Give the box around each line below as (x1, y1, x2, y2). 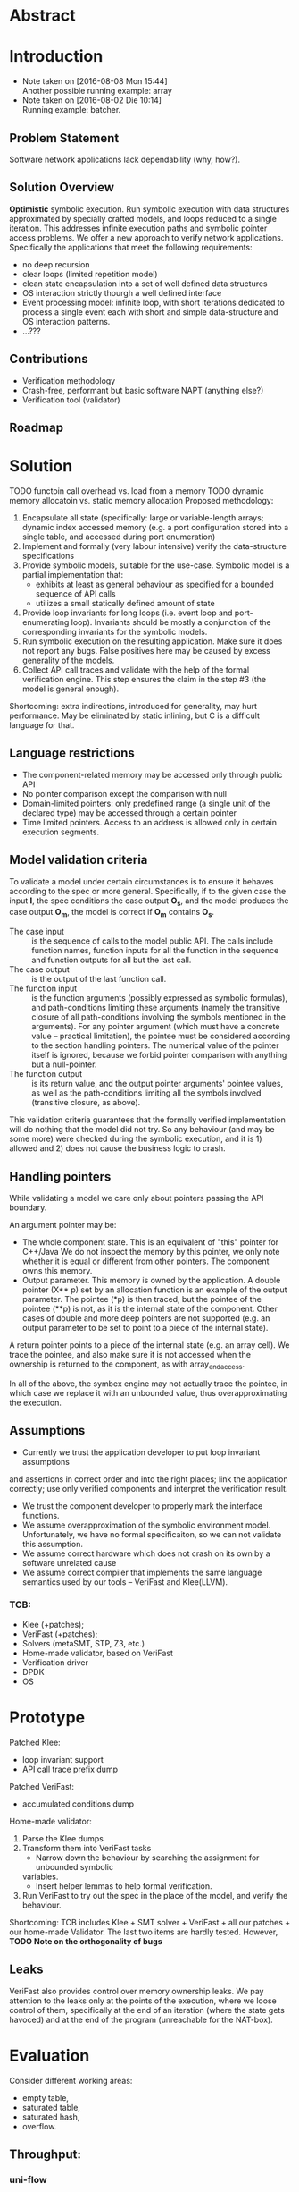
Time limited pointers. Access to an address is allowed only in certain (21, 817, 278, 827)
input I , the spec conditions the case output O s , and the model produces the (9, 895, 289, 908)
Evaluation (9, 2045, 90, 2066)
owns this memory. (21, 1265, 93, 1275)
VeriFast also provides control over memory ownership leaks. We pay (9, 1985, 264, 1996)
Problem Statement (9, 131, 120, 146)
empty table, (21, 2092, 70, 2103)
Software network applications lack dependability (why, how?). (9, 154, 241, 165)
